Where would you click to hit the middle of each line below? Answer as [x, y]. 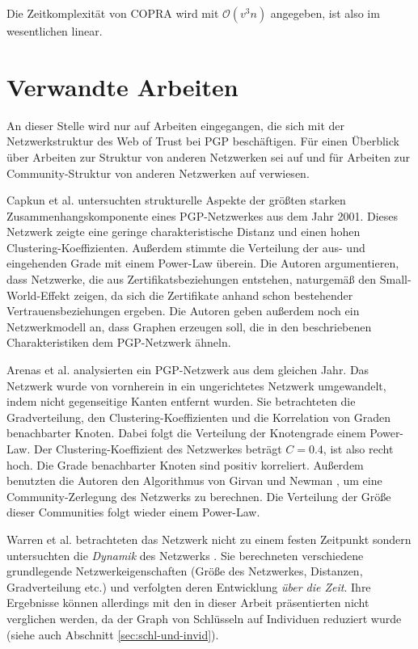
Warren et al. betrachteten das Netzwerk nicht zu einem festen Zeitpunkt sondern [209, 539]
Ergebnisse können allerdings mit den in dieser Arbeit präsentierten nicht [188, 603]
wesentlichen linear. [55, 31]
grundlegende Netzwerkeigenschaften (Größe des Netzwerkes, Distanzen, [185, 571]
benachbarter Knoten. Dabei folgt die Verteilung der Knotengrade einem [186, 433]
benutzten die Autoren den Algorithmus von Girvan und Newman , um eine [194, 480]
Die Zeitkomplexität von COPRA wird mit [113, 13]
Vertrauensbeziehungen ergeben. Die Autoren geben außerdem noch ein [183, 311]
